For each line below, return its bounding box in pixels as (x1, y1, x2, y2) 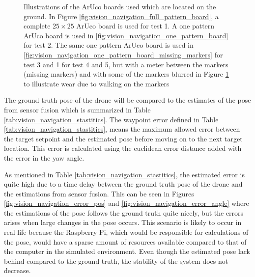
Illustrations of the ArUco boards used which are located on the (24, 1, 216, 11)
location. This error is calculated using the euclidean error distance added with (4, 143, 242, 153)
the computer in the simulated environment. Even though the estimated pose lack (4, 246, 250, 256)
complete (24, 21, 51, 31)
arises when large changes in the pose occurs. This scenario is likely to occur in (4, 217, 242, 227)
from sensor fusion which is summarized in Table (4, 104, 151, 114)
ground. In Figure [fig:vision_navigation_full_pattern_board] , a (24, 11, 219, 21)
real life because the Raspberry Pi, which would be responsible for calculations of (4, 227, 249, 237)
